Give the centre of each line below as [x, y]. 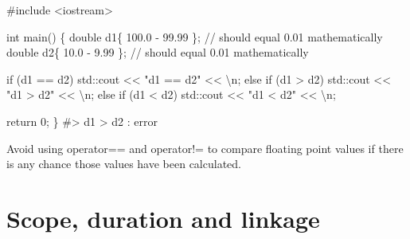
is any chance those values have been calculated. [124, 164]
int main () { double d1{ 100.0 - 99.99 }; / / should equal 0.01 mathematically [195, 36]
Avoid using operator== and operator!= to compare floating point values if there [205, 148]
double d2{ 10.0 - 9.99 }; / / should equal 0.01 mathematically [158, 52]
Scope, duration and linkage [163, 218]
